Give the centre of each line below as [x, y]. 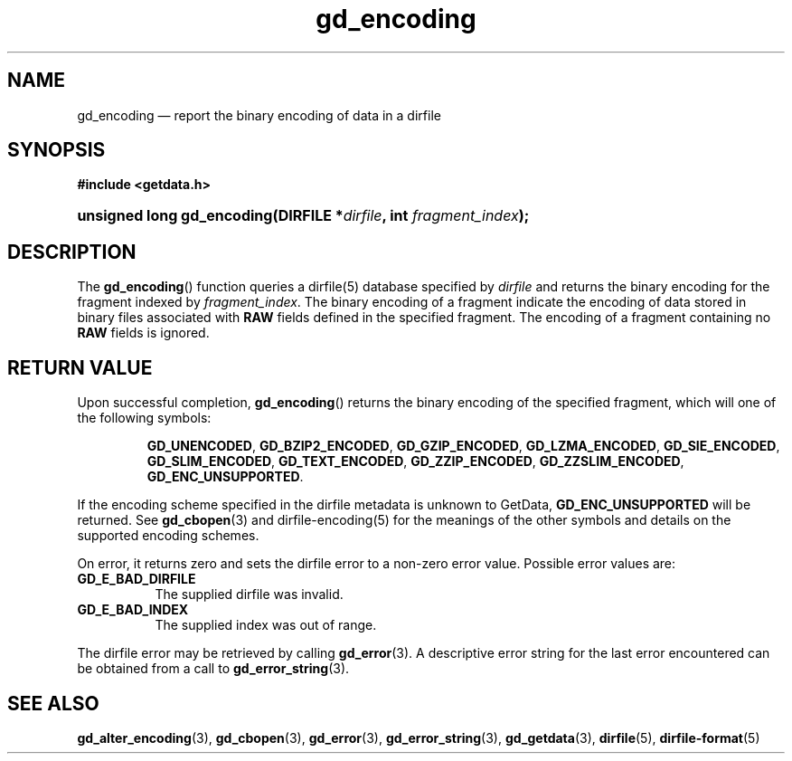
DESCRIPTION [72, 252]
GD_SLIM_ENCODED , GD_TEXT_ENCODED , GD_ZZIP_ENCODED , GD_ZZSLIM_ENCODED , [415, 461]
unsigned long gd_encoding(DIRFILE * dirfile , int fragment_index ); [303, 216]
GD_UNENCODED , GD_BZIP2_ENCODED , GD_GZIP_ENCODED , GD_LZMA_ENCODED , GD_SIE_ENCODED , [463, 446]
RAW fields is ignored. [143, 333]
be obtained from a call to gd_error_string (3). [213, 669]
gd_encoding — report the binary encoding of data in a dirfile [259, 115]
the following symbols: [144, 418]
